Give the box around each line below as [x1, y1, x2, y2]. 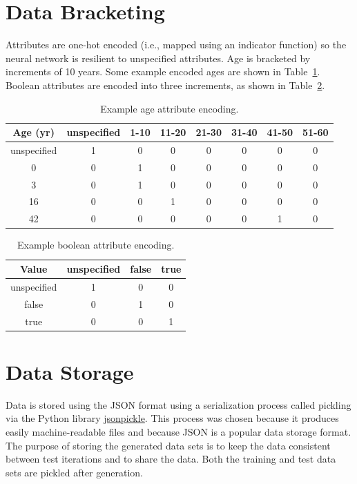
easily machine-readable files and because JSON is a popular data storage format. [6, 424, 351, 438]
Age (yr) [12, 125, 55, 139]
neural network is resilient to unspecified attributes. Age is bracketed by [6, 50, 311, 65]
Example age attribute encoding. [100, 101, 239, 115]
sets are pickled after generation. [6, 465, 143, 479]
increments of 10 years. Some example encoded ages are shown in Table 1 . [6, 64, 320, 79]
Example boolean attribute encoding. [17, 238, 175, 252]
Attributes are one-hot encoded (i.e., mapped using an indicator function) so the [6, 37, 347, 52]
